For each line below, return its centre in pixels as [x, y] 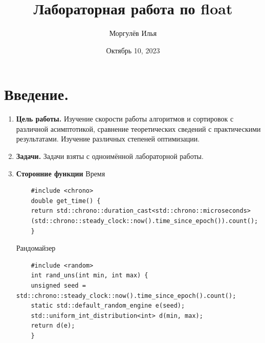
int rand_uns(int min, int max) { [90, 276]
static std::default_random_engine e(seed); [108, 306]
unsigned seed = [58, 285]
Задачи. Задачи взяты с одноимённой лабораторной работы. [110, 156]
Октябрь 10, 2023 [133, 50]
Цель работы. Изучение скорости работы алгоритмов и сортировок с [125, 119]
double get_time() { [66, 201]
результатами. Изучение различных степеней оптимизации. [108, 139]
